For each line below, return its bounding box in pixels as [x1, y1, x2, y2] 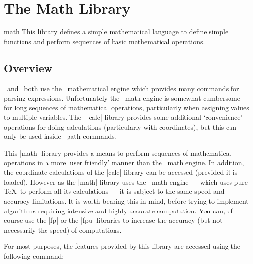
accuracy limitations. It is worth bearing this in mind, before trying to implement [4, 196, 249, 206]
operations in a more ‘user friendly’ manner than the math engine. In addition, [4, 157, 244, 167]
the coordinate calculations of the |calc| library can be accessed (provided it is [4, 167, 238, 177]
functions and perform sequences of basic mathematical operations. [4, 36, 205, 46]
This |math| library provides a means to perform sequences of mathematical [4, 148, 231, 158]
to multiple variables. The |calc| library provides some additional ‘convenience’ [4, 112, 243, 122]
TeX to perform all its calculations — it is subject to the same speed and [4, 186, 225, 196]
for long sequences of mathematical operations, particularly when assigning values [4, 102, 249, 112]
